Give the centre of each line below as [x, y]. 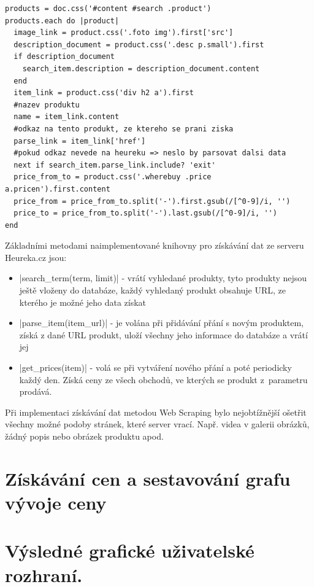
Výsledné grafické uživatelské [130, 550]
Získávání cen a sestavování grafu [148, 478]
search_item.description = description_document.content [141, 68]
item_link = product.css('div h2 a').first [104, 93]
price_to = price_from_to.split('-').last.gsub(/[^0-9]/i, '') [145, 213]
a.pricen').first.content [58, 189]
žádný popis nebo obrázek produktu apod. [84, 436]
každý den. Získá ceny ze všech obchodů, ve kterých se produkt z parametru [163, 379]
